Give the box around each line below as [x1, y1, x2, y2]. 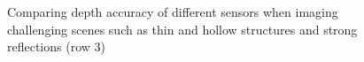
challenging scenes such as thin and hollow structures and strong [7, 19, 358, 38]
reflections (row [7, 37, 90, 56]
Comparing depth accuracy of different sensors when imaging [7, 3, 338, 20]
